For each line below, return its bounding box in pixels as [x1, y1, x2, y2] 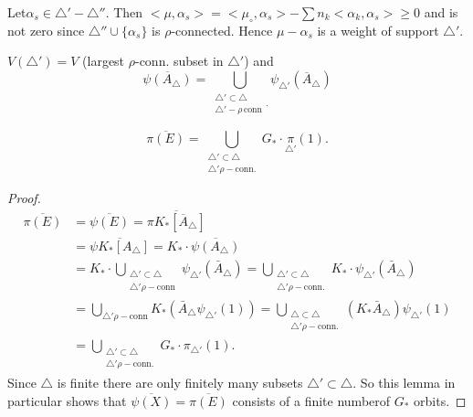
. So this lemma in [352, 373, 456, 392]
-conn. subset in [134, 51, 224, 70]
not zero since [7, 20, 85, 39]
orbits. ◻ [414, 390, 467, 410]
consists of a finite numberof [232, 390, 391, 410]
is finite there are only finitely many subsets [57, 373, 303, 392]
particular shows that [7, 390, 127, 410]
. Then [105, 3, 143, 21]
